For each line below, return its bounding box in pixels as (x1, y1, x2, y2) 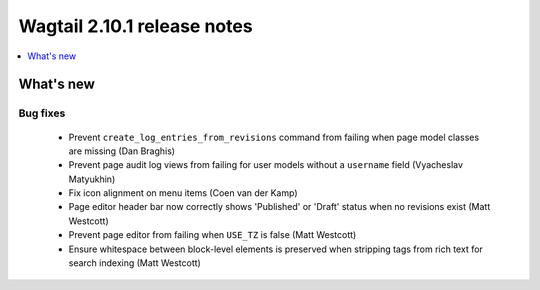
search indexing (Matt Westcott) (68, 257, 202, 269)
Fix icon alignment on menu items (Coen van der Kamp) (68, 187, 299, 199)
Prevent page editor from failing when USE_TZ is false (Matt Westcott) (68, 229, 357, 241)
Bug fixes (18, 106, 66, 120)
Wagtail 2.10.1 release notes (18, 15, 254, 37)
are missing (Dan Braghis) (68, 145, 175, 157)
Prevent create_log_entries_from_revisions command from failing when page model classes (68, 131, 480, 143)
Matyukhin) (68, 173, 116, 185)
